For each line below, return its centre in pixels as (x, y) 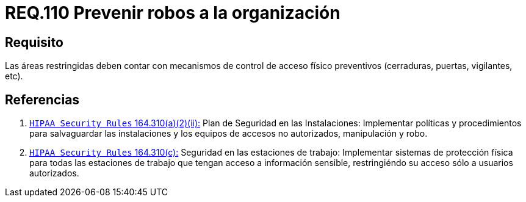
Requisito (34, 42)
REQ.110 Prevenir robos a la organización (173, 13)
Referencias (42, 99)
